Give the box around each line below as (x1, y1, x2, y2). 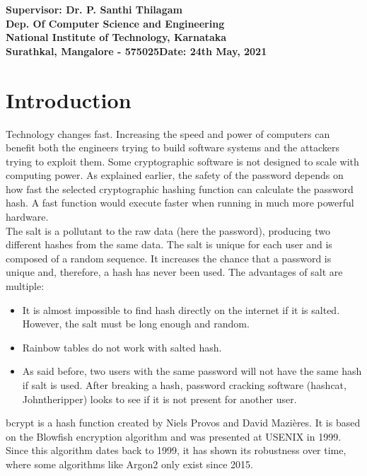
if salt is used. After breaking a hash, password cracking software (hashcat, (22, 378, 346, 392)
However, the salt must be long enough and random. (22, 316, 250, 331)
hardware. (6, 209, 49, 224)
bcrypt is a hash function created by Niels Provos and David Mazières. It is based (6, 415, 361, 430)
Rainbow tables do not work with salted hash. (22, 339, 222, 354)
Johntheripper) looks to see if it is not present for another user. (22, 391, 297, 406)
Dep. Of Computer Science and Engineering (6, 16, 225, 30)
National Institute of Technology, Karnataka (6, 30, 227, 45)
